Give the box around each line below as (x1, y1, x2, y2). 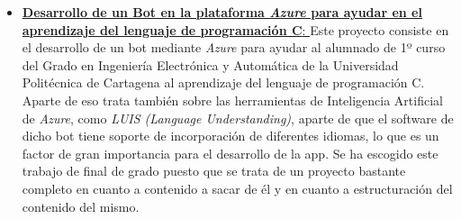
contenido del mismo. (22, 196, 140, 215)
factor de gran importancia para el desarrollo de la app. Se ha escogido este (22, 143, 438, 162)
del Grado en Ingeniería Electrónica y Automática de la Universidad (22, 55, 399, 74)
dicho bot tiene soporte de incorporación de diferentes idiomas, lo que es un (22, 126, 439, 145)
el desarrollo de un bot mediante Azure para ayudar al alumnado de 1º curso (22, 38, 446, 57)
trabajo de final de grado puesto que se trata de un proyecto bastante (22, 161, 406, 180)
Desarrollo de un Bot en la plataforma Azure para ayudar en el (22, 3, 422, 21)
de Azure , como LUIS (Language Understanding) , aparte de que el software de (22, 108, 454, 127)
